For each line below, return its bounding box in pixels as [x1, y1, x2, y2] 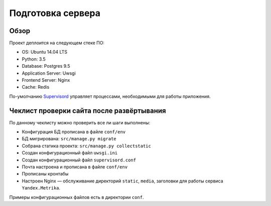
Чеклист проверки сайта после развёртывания [9, 106, 166, 115]
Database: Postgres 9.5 [22, 63, 70, 69]
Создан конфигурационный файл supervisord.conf [22, 157, 137, 163]
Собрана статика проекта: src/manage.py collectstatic [22, 143, 152, 149]
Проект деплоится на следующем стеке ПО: [9, 40, 105, 46]
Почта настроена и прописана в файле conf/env [22, 164, 128, 170]
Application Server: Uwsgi [22, 70, 76, 76]
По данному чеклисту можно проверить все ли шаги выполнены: [9, 119, 151, 125]
